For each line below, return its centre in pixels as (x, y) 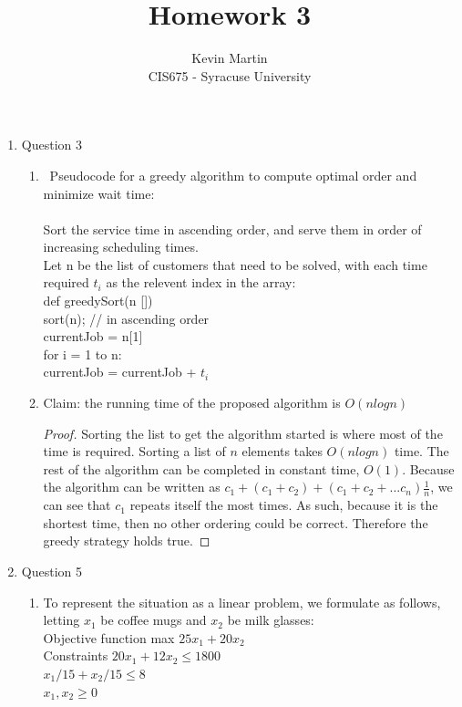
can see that (77, 505)
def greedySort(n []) (98, 301)
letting (62, 620)
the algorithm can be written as (132, 487)
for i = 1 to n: (82, 353)
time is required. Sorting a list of (134, 451)
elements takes (282, 451)
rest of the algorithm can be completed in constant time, (201, 468)
